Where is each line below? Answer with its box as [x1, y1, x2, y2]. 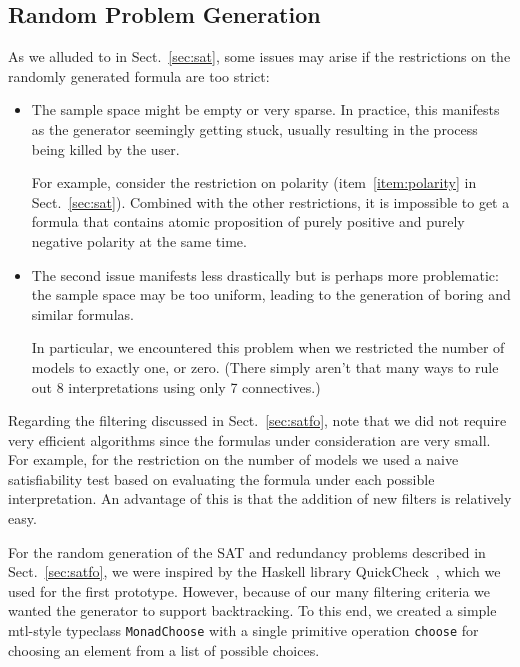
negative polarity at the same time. [31, 230, 247, 251]
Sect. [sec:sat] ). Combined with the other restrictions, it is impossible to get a [31, 191, 510, 212]
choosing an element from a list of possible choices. [8, 639, 320, 660]
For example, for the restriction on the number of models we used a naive [8, 449, 459, 470]
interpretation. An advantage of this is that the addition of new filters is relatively [8, 488, 512, 509]
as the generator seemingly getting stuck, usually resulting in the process [31, 118, 478, 139]
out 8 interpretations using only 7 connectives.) [31, 376, 321, 397]
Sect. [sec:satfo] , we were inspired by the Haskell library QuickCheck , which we [8, 561, 501, 582]
